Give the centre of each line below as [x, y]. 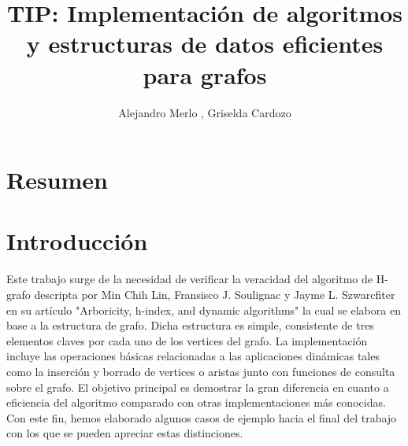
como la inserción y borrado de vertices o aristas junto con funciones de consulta [201, 371]
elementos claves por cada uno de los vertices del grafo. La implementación [187, 340]
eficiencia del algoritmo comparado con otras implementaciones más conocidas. [196, 402]
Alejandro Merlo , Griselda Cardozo [205, 112]
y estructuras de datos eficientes [205, 44]
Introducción [77, 241]
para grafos [205, 74]
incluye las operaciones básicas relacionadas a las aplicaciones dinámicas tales [193, 356]
